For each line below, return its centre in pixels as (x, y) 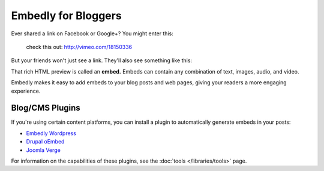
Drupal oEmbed (45, 142)
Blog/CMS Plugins (46, 108)
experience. (26, 91)
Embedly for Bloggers (67, 16)
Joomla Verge (43, 150)
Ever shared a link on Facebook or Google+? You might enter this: (92, 33)
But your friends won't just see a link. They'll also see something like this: (101, 60)
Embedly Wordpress (51, 133)
